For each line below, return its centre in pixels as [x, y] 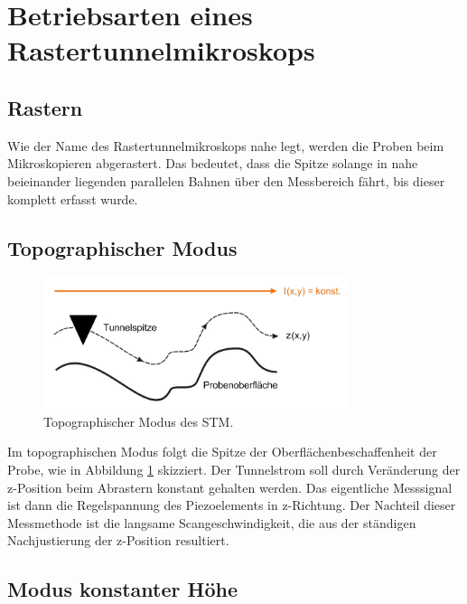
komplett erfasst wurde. [73, 198]
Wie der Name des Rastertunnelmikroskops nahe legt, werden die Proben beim [226, 145]
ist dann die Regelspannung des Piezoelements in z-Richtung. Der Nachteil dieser [232, 505]
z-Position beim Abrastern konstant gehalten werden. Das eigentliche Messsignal [230, 487]
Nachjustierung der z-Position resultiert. [118, 540]
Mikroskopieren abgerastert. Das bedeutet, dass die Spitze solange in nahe [213, 163]
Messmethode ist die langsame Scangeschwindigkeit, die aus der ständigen [212, 522]
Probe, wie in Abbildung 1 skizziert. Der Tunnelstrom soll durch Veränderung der [234, 469]
